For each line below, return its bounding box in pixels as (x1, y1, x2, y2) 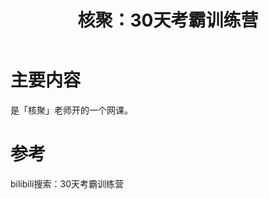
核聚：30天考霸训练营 (77, 9, 259, 32)
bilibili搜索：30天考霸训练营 (10, 177, 124, 190)
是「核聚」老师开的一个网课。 (10, 104, 133, 116)
